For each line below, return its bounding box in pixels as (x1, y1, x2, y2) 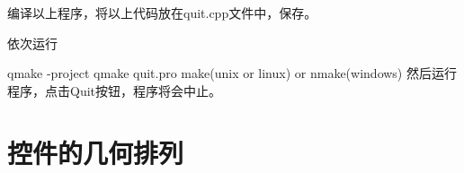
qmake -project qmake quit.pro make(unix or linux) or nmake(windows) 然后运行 (7, 64, 457, 82)
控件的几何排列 (7, 134, 184, 170)
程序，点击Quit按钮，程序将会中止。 (7, 81, 222, 99)
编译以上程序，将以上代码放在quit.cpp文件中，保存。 (7, 4, 317, 22)
